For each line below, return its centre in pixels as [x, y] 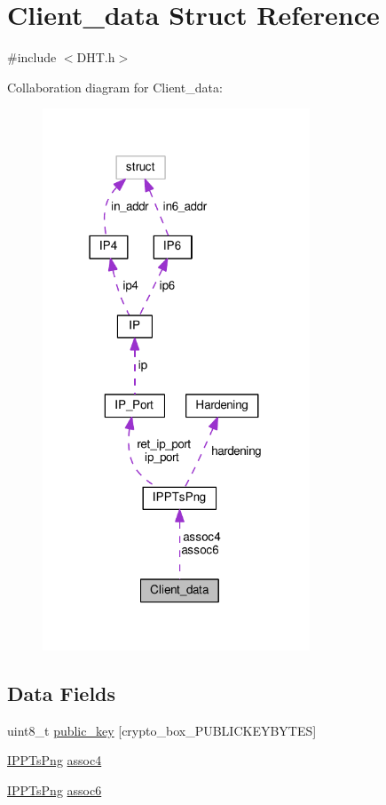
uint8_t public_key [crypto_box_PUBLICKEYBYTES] [162, 730]
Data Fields [62, 693]
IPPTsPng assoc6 [55, 789]
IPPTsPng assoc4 [55, 760]
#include [32, 57]
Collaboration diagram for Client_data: [115, 87]
